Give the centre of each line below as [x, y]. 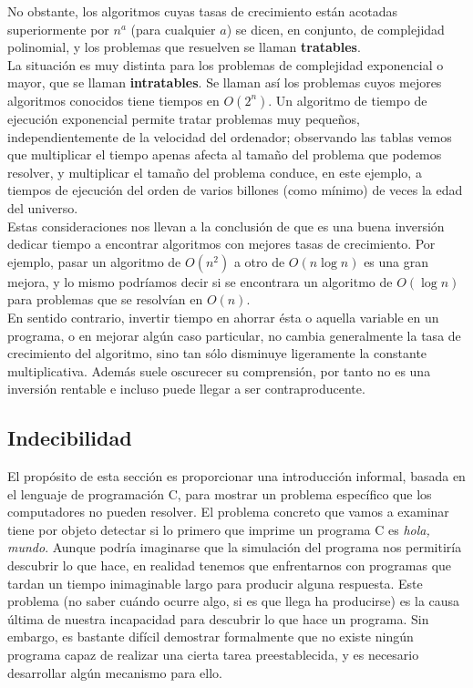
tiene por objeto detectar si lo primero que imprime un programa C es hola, [219, 529]
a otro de [259, 261]
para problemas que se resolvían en [105, 299]
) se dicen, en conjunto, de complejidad [335, 29]
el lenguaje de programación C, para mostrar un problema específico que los [220, 493]
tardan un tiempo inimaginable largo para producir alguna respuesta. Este [215, 583]
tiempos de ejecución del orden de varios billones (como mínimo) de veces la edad [235, 190]
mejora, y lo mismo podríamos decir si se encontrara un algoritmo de [200, 281]
